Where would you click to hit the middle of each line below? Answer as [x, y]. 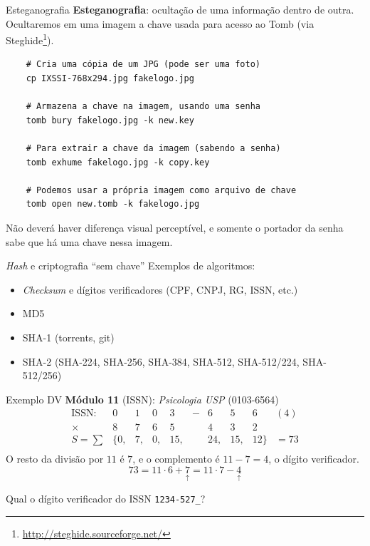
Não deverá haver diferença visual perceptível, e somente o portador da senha [175, 227]
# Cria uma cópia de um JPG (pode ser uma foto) [143, 65]
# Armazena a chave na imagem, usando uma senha [143, 107]
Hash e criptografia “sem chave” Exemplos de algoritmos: [131, 266]
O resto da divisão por [55, 459]
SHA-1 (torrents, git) [68, 337]
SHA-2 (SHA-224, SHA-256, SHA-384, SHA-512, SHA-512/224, [161, 361]
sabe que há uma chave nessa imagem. [89, 241]
